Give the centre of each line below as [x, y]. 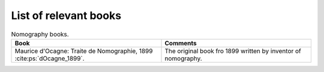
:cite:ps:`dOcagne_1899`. [49, 58]
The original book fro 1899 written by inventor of [233, 51]
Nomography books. [40, 34]
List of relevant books [66, 15]
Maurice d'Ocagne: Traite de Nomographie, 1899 [84, 51]
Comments [181, 43]
